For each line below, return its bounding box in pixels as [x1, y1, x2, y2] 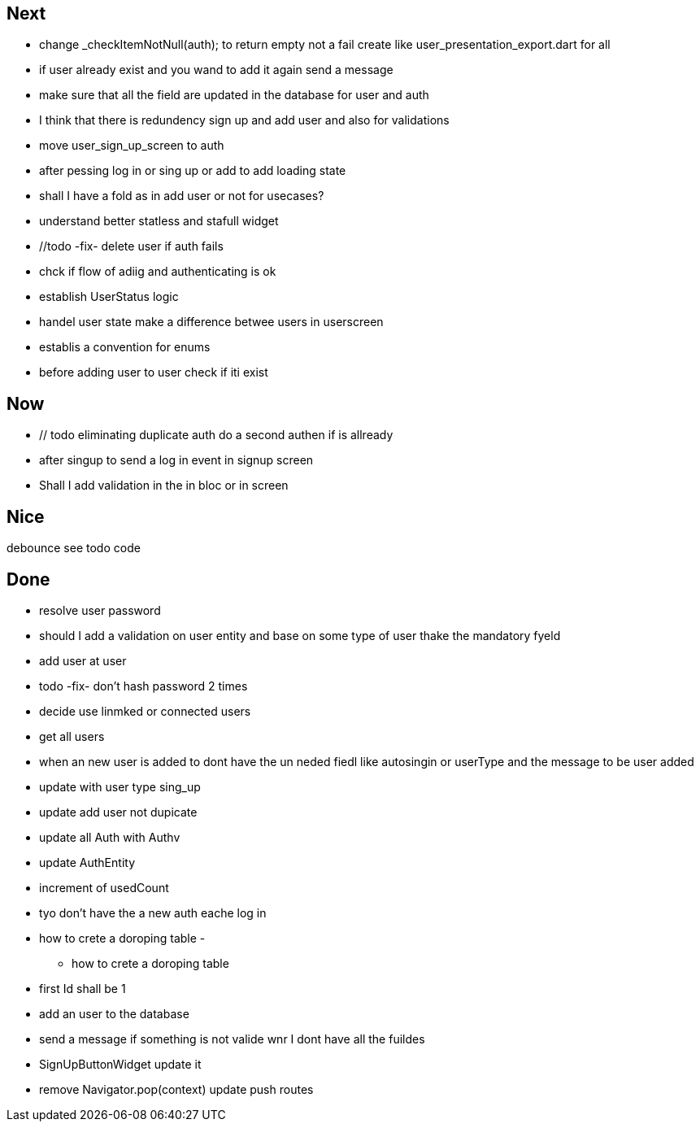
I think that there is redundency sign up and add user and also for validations [39, 113, 450, 128]
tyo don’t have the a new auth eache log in [39, 905, 267, 920]
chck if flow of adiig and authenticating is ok [39, 264, 276, 279]
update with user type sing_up [39, 779, 201, 794]
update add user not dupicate [39, 804, 198, 819]
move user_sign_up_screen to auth [39, 138, 224, 153]
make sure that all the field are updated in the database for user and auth [39, 88, 429, 102]
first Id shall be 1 [39, 981, 126, 995]
